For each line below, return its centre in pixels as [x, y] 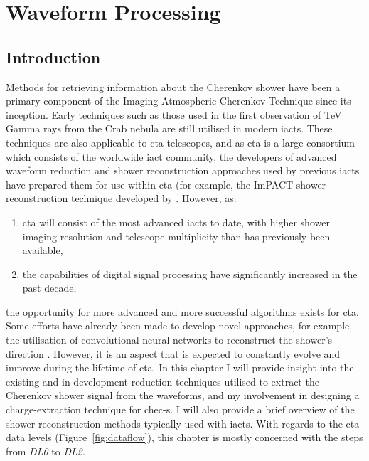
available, [43, 250]
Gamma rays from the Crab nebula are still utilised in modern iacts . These [169, 128]
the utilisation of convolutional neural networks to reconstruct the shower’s [169, 340]
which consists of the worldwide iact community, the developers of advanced [171, 156]
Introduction [53, 57]
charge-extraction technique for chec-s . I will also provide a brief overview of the [180, 409]
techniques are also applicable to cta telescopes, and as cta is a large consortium [181, 142]
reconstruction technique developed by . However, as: [121, 198]
